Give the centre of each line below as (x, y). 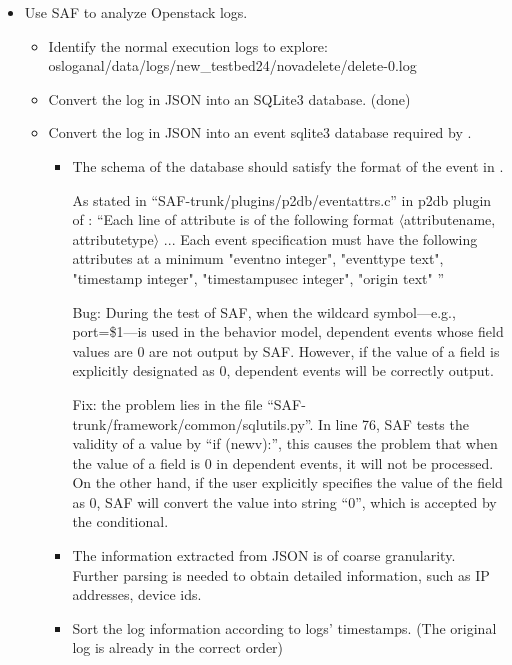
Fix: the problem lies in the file (167, 403)
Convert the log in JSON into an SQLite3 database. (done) (229, 98)
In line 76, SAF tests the (393, 423)
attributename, (450, 219)
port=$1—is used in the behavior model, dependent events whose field (288, 331)
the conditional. (120, 521)
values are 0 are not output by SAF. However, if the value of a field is (286, 350)
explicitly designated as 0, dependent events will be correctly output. (283, 370)
